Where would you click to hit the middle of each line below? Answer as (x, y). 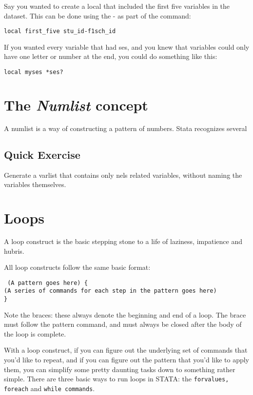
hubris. (14, 251)
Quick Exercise (42, 154)
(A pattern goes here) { (48, 283)
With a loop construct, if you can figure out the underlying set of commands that (126, 350)
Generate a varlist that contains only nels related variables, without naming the (123, 175)
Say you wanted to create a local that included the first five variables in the (117, 6)
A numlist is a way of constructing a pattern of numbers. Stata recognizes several (126, 128)
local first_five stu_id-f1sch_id (60, 31)
